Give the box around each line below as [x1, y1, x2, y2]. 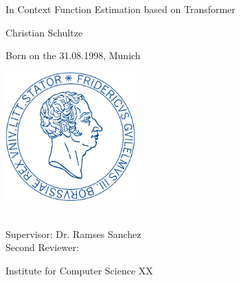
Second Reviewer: [5, 240, 79, 254]
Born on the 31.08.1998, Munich [5, 48, 141, 63]
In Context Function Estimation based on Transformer [5, 2, 236, 16]
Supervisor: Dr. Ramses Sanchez [5, 226, 141, 241]
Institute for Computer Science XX [5, 263, 153, 277]
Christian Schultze [5, 25, 83, 39]
